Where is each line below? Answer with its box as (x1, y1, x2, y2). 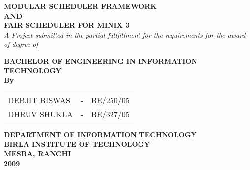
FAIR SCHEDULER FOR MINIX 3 (4, 20, 130, 30)
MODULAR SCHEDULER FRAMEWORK (4, 1, 157, 11)
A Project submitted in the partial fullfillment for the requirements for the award (4, 29, 246, 40)
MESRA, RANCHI (4, 148, 71, 158)
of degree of (4, 39, 38, 49)
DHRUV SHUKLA (8, 108, 73, 120)
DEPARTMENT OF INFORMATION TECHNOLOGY (4, 129, 197, 139)
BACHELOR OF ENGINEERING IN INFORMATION (4, 55, 198, 65)
